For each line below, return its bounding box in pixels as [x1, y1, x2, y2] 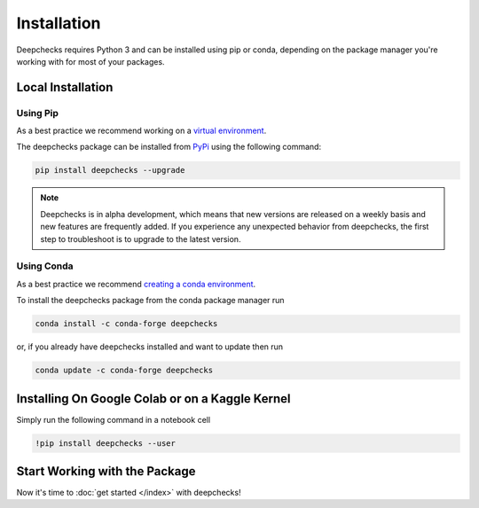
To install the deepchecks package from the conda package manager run [16, 295, 285, 306]
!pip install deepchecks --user [35, 438, 177, 448]
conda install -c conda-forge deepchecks [35, 319, 218, 329]
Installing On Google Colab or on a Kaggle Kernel [16, 391, 292, 406]
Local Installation [16, 80, 114, 95]
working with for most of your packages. [16, 56, 165, 66]
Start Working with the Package [16, 464, 196, 479]
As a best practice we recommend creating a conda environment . [16, 278, 256, 289]
